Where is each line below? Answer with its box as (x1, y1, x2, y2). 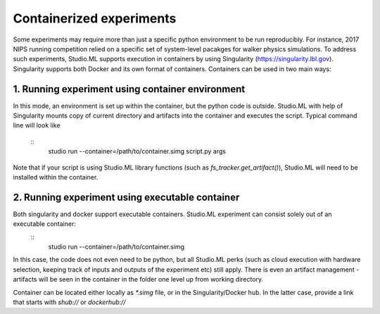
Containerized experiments (13, 11, 177, 26)
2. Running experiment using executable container (13, 191, 240, 203)
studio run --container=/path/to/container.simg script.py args (48, 147, 227, 156)
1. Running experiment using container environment (13, 83, 246, 95)
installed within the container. (13, 172, 99, 181)
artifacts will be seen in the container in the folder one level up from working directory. (13, 275, 264, 284)
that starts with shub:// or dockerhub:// (13, 298, 126, 306)
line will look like (13, 121, 61, 130)
